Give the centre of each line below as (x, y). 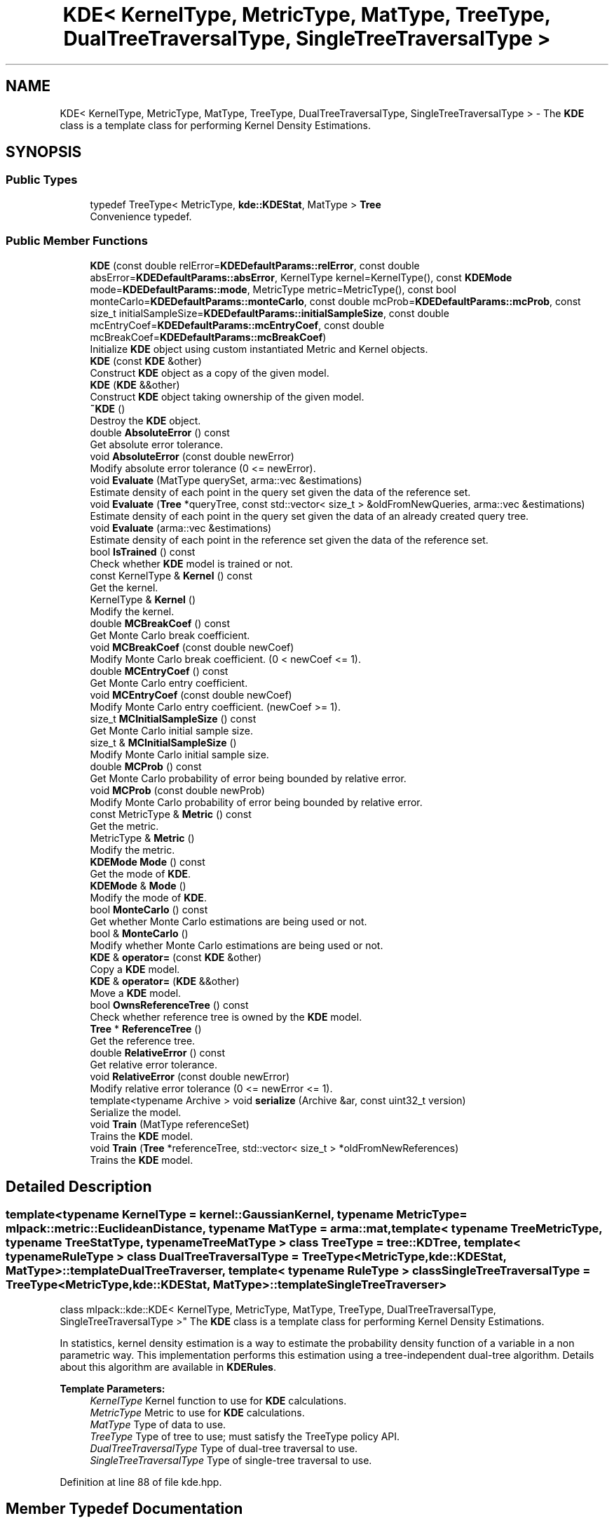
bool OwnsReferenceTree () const (169, 1005)
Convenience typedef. (141, 216)
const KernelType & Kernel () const (171, 575)
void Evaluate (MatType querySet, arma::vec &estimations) (226, 480)
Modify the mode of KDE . (148, 897)
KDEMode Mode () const (148, 861)
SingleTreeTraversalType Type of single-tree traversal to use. (231, 1460)
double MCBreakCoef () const (160, 623)
